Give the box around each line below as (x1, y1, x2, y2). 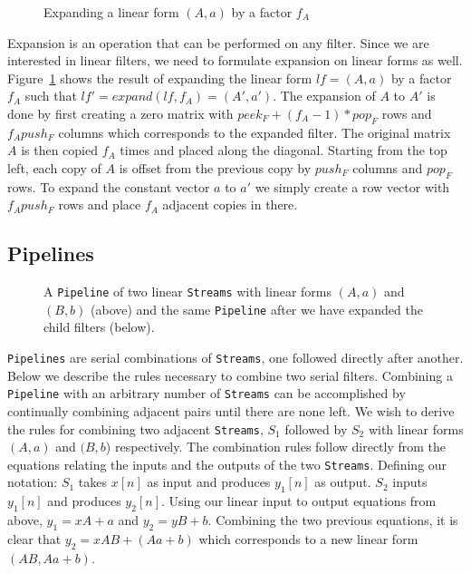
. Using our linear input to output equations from (160, 491, 437, 511)
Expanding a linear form (43, 3, 179, 21)
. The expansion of (273, 86, 376, 105)
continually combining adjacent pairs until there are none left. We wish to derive (7, 401, 455, 420)
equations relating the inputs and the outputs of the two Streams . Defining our (7, 454, 447, 473)
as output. (314, 472, 371, 491)
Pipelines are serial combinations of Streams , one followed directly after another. (7, 348, 464, 367)
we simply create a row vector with (255, 177, 450, 196)
